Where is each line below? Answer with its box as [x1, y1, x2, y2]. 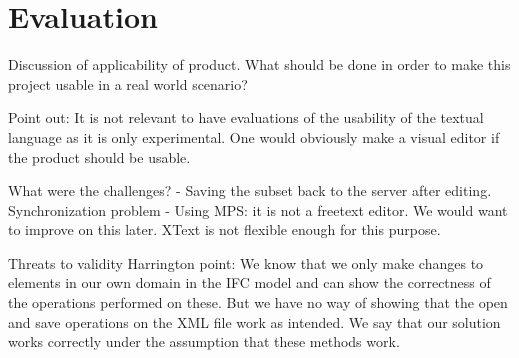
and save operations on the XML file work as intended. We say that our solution [8, 311, 501, 332]
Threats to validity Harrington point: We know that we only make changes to [8, 252, 484, 273]
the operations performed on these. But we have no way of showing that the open [8, 292, 508, 313]
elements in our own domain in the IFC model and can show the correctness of [8, 272, 491, 293]
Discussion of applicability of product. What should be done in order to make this [8, 54, 511, 75]
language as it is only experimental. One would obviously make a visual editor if [8, 126, 500, 147]
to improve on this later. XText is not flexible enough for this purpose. [8, 219, 441, 240]
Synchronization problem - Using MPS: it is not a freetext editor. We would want [8, 199, 508, 220]
